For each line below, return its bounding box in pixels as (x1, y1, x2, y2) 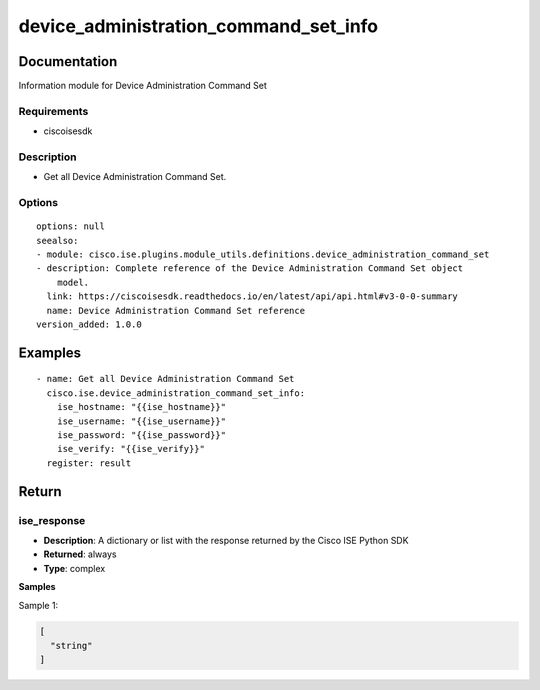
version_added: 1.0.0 (36, 319, 142, 330)
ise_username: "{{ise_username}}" (56, 415, 227, 427)
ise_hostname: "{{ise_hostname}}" (56, 401, 227, 413)
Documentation (18, 53, 118, 70)
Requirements (18, 104, 89, 118)
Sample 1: (18, 599, 59, 611)
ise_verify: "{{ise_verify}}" (56, 443, 205, 455)
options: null (36, 221, 105, 232)
